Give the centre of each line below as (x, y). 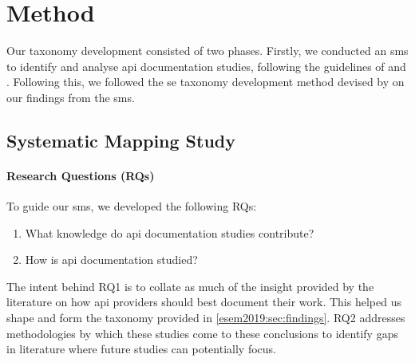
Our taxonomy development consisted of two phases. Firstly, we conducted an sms (207, 51)
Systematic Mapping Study (121, 140)
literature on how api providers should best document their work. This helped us (204, 302)
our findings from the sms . (71, 97)
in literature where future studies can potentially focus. (141, 349)
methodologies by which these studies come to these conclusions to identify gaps (202, 333)
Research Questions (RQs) (81, 175)
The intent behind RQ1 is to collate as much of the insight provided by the (190, 286)
